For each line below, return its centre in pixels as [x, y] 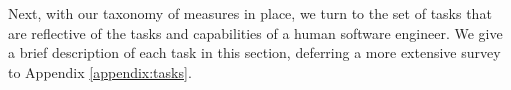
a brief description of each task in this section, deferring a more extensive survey [254, 52]
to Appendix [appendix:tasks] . [100, 71]
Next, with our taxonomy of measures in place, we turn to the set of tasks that [250, 13]
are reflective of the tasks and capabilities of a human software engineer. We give [255, 32]
